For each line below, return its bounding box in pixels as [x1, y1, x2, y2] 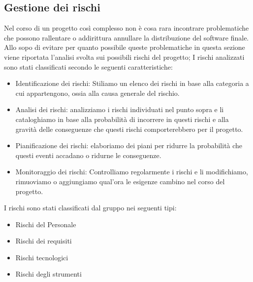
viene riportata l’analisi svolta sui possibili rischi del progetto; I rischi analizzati [4, 51, 245, 62]
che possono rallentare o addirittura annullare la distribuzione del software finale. [4, 32, 249, 42]
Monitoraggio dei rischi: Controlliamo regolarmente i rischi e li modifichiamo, [15, 166, 248, 177]
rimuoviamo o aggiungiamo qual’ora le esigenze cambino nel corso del [15, 176, 225, 186]
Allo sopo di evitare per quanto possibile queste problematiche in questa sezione [4, 42, 245, 52]
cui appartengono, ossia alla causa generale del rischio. [15, 87, 180, 98]
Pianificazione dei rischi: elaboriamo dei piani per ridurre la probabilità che [15, 140, 243, 151]
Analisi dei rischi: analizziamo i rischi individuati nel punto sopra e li [15, 104, 224, 115]
